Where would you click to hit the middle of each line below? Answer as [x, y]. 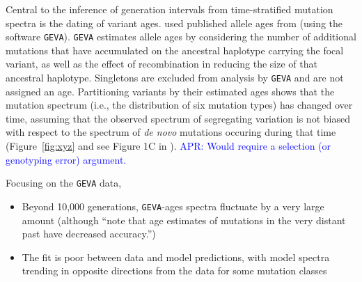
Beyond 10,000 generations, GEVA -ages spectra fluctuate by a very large [173, 206]
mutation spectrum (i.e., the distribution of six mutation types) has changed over [179, 105]
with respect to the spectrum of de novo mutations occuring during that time [171, 132]
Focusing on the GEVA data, [64, 183]
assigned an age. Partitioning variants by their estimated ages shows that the [170, 91]
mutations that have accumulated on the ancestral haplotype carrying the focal [175, 50]
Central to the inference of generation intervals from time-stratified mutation [170, 9]
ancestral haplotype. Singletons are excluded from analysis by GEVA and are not [175, 78]
